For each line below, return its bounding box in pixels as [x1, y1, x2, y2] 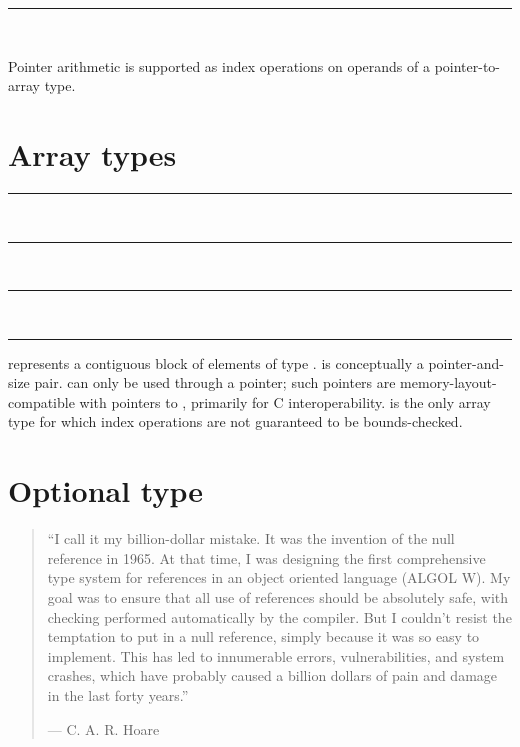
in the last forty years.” [47, 684, 189, 705]
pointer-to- [434, 55, 501, 76]
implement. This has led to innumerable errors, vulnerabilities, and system [47, 645, 505, 666]
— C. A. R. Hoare [47, 718, 160, 739]
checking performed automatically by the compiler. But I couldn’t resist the [47, 606, 512, 627]
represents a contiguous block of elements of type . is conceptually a [8, 352, 424, 373]
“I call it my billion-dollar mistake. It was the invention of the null [47, 528, 455, 549]
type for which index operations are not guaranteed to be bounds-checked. [8, 411, 463, 432]
